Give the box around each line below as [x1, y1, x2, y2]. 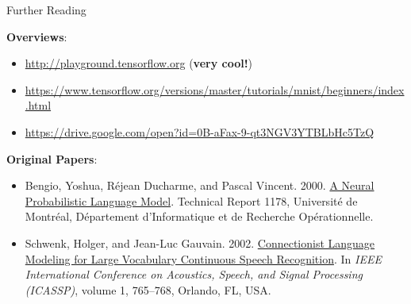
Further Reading [6, 2, 86, 17]
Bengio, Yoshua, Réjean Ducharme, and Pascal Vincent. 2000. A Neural [25, 177, 375, 194]
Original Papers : [6, 150, 98, 167]
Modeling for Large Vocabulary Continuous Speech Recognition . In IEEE [25, 250, 382, 267]
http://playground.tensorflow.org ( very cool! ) [25, 55, 253, 71]
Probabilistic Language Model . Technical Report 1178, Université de [25, 192, 358, 209]
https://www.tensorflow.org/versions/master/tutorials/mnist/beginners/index [25, 81, 405, 98]
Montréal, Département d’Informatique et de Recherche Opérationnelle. [25, 208, 374, 225]
